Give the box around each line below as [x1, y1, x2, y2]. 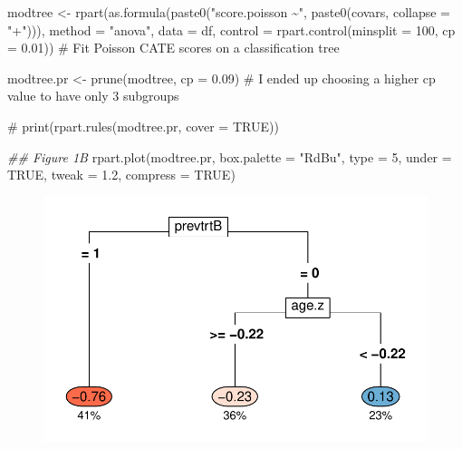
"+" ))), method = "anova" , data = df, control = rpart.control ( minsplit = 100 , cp [7, 20, 456, 39]
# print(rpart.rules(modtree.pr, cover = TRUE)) [7, 116, 279, 135]
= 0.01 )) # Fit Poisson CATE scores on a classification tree [7, 38, 340, 57]
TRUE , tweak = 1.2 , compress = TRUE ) [7, 165, 236, 184]
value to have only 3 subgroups [7, 86, 179, 105]
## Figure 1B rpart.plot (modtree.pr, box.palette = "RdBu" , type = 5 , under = [7, 147, 452, 166]
